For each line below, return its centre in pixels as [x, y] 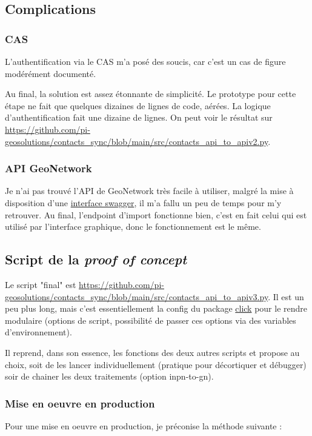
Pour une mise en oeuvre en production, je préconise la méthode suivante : [144, 425]
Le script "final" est [41, 284]
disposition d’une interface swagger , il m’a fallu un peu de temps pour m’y [143, 202]
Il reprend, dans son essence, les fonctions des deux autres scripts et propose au [152, 352]
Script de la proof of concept [96, 259]
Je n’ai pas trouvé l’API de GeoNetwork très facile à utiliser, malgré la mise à [149, 191]
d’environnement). [38, 332]
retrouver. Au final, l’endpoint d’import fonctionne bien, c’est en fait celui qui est [156, 214]
